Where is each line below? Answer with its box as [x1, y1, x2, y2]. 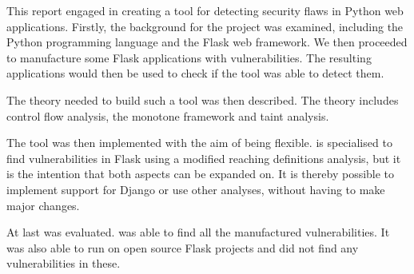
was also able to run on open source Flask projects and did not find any [6, 239, 359, 256]
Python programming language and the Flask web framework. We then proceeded [6, 34, 408, 50]
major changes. [6, 197, 80, 213]
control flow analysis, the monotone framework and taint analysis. [6, 107, 329, 124]
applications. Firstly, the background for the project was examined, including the [6, 18, 404, 34]
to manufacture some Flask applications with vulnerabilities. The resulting [6, 49, 372, 66]
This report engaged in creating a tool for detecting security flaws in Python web [6, 2, 404, 18]
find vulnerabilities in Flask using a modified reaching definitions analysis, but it [6, 149, 401, 166]
